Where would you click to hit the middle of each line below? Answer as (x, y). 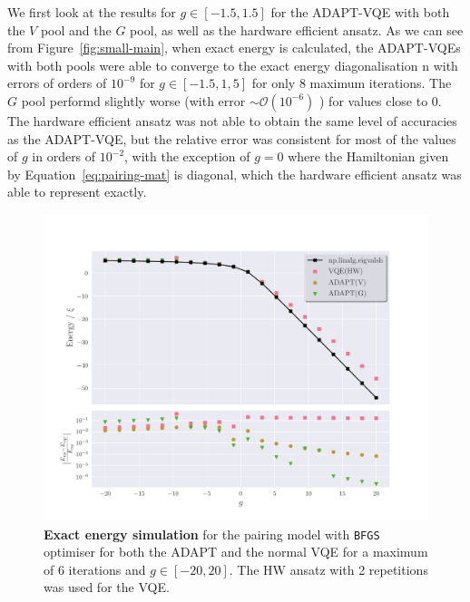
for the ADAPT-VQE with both (360, 12)
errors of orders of (57, 83)
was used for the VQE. (107, 587)
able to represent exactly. (77, 192)
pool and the (76, 29)
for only (274, 83)
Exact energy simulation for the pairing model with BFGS (212, 534)
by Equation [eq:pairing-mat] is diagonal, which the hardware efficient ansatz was (235, 174)
